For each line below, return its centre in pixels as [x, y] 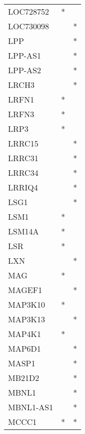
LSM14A [23, 231]
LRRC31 [23, 158]
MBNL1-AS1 [31, 407]
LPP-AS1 [25, 55]
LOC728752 [29, 11]
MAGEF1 [25, 290]
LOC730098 [29, 26]
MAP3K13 [27, 319]
